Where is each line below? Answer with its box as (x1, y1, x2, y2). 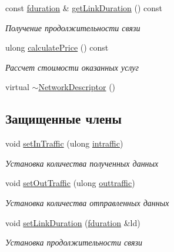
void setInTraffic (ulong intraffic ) (5, 137, 123, 150)
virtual (5, 81, 29, 93)
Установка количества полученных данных (5, 157, 159, 169)
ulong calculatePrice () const (5, 41, 109, 54)
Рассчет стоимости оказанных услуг (5, 61, 139, 73)
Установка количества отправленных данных (5, 196, 169, 208)
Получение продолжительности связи (5, 21, 140, 34)
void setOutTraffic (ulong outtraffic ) (5, 177, 135, 189)
